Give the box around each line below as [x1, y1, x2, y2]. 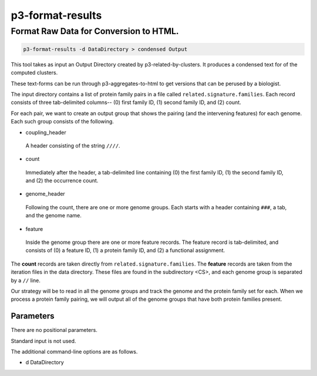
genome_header [25, 190, 66, 197]
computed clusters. [11, 69, 58, 76]
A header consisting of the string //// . [25, 142, 120, 149]
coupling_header [25, 129, 67, 136]
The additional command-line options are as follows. [11, 348, 138, 355]
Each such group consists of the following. [11, 118, 114, 125]
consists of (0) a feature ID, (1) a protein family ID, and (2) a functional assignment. [25, 247, 225, 254]
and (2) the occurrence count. [25, 177, 99, 184]
